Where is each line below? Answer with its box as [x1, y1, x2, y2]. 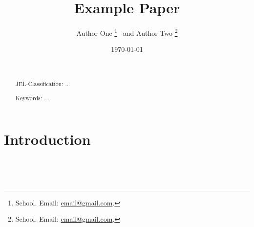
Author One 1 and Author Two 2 [76, 26, 178, 38]
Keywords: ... [15, 93, 49, 102]
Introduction [4, 129, 91, 149]
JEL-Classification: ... [15, 80, 70, 88]
